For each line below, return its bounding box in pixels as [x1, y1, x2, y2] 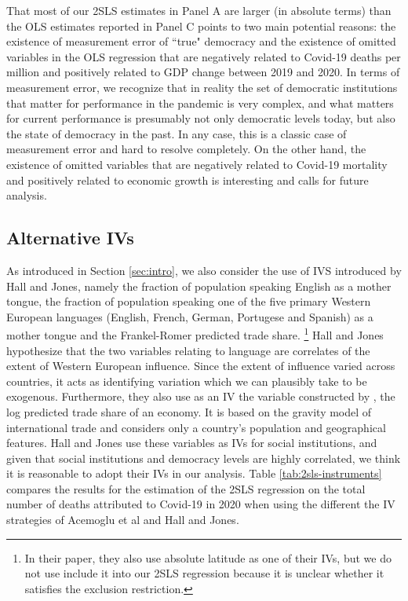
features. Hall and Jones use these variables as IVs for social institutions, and [6, 434, 377, 451]
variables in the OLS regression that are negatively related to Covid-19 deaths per [6, 48, 401, 64]
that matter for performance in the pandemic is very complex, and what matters [6, 94, 394, 111]
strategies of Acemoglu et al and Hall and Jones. [6, 511, 239, 528]
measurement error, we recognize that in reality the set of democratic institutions [6, 79, 398, 95]
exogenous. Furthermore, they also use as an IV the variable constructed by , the [6, 388, 395, 405]
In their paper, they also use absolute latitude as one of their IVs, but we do [24, 549, 392, 566]
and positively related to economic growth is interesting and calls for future [6, 171, 369, 188]
